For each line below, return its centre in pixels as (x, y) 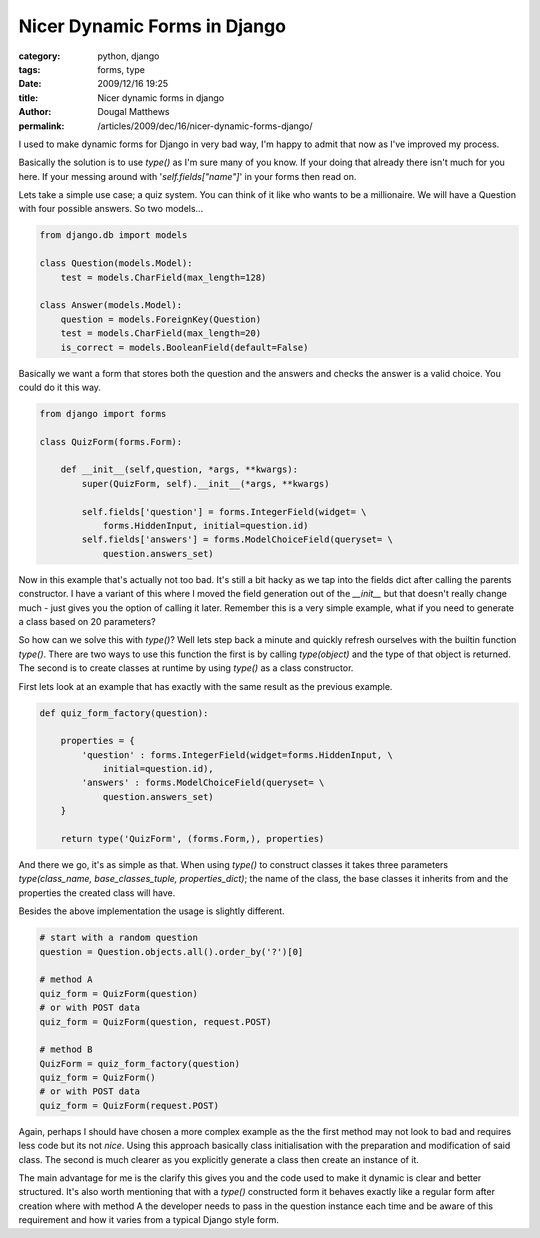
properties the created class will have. (97, 892)
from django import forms (103, 413)
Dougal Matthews (133, 112)
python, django (128, 56)
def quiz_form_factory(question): (124, 713)
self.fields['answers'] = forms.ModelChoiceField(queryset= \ (237, 539)
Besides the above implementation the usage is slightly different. (151, 911)
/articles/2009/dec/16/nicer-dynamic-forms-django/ (205, 126)
